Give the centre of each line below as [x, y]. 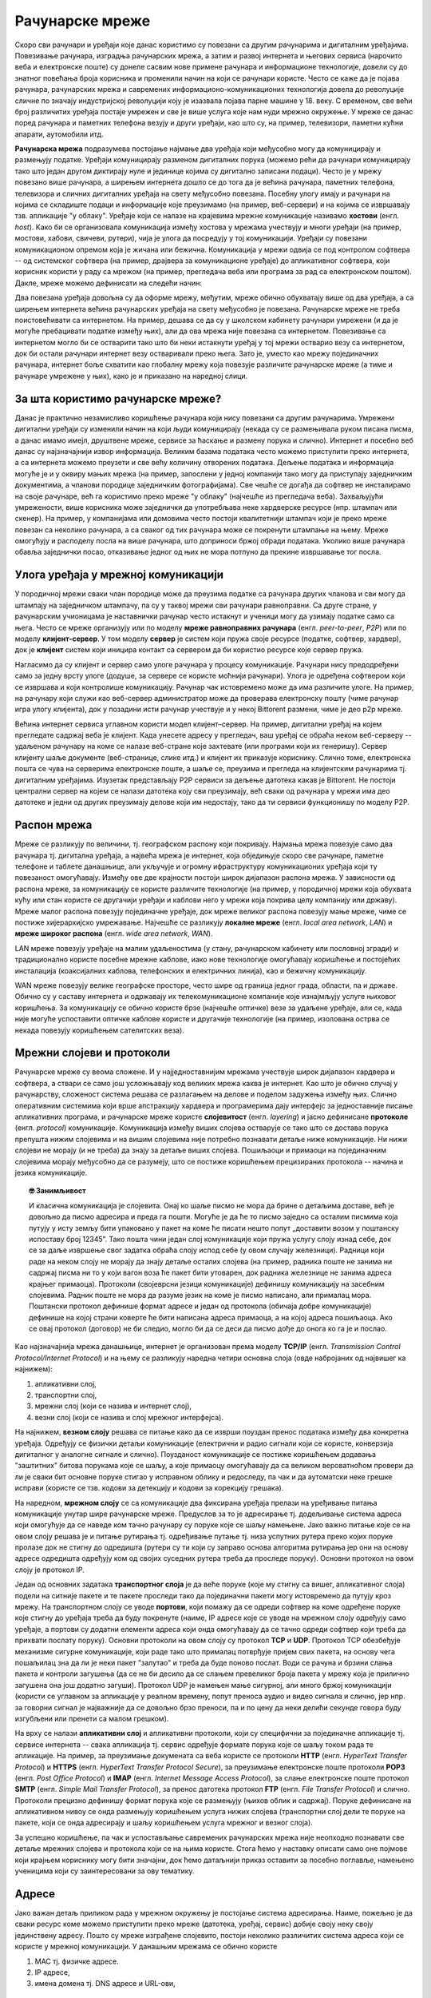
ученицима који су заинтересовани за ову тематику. [105, 1871]
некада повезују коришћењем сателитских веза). [100, 1030]
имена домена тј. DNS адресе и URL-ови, [105, 1984]
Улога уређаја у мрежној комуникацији [119, 575]
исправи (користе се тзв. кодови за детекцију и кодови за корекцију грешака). [149, 1488]
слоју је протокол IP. [49, 1570]
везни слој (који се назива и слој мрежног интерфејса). [129, 1417]
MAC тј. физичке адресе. [77, 1961]
